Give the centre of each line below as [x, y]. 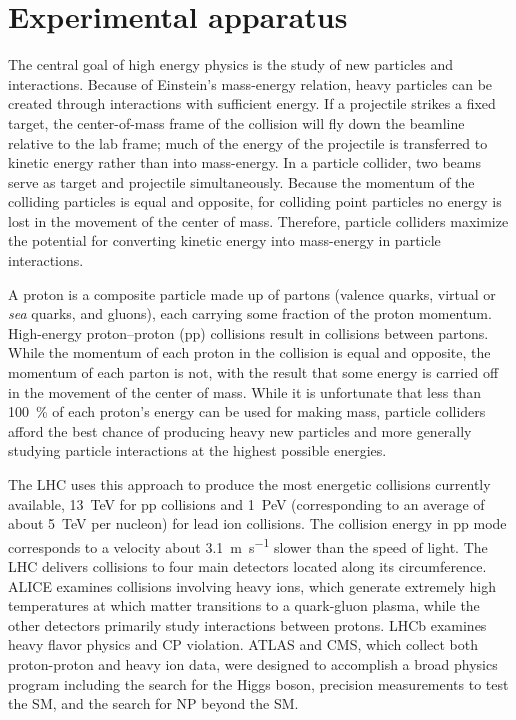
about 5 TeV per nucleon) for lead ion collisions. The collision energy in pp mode [257, 523]
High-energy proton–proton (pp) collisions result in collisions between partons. [248, 332]
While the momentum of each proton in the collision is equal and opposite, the [249, 352]
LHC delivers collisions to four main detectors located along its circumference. [247, 566]
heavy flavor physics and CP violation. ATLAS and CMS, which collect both [243, 644]
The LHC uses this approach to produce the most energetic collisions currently [249, 484]
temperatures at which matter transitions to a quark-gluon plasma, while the [244, 605]
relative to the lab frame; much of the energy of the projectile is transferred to [248, 142]
